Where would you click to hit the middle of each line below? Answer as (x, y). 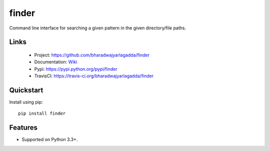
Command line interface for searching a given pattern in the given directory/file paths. (98, 28)
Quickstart (26, 90)
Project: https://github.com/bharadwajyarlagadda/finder (92, 55)
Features (23, 128)
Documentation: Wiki (56, 62)
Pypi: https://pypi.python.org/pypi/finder (76, 69)
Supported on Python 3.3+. (50, 140)
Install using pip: (26, 102)
